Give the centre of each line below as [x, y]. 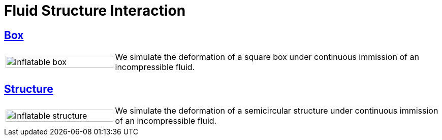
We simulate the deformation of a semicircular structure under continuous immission [277, 111]
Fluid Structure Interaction [95, 11]
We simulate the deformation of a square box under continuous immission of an [267, 57]
